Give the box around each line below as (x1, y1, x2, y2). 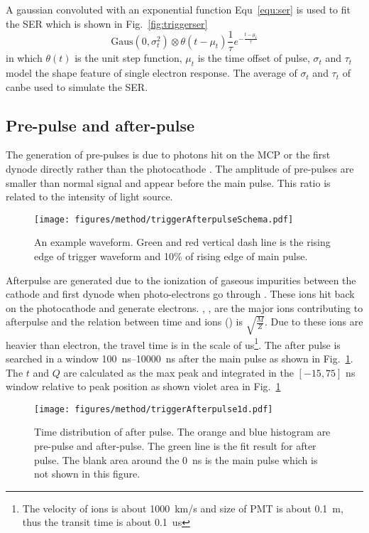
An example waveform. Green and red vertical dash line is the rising (34, 235, 331, 249)
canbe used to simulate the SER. (6, 79, 148, 94)
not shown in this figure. (34, 466, 141, 481)
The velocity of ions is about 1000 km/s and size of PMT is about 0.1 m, (22, 500, 343, 515)
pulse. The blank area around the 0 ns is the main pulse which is (34, 452, 318, 467)
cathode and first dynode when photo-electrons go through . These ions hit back (6, 286, 355, 301)
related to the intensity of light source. (6, 189, 173, 204)
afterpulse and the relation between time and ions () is (6, 314, 243, 329)
